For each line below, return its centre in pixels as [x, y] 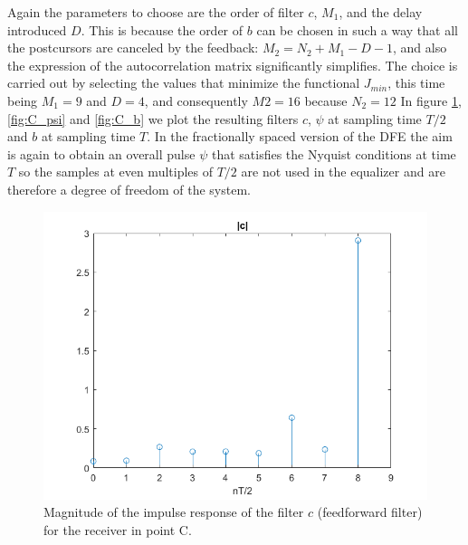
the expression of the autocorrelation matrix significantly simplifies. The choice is [233, 65]
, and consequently [196, 100]
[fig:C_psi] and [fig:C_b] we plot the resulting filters [153, 118]
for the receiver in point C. [118, 529]
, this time [416, 83]
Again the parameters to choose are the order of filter [156, 12]
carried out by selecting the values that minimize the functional [184, 83]
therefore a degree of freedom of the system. [129, 189]
